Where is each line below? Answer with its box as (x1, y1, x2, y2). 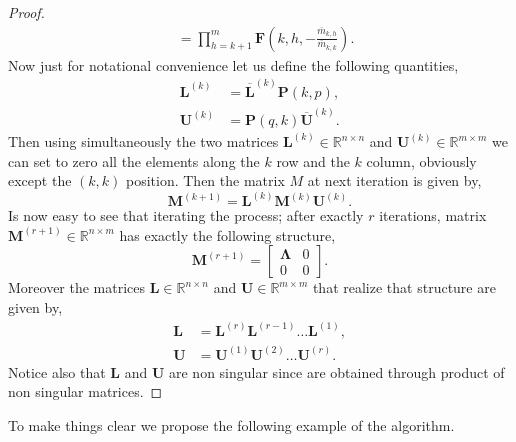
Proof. (8, 2, 45, 22)
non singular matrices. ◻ (8, 381, 163, 402)
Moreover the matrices (8, 277, 146, 298)
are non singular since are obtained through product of (169, 361, 505, 382)
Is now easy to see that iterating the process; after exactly (8, 205, 364, 226)
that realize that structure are (312, 277, 496, 298)
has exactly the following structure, (119, 224, 336, 245)
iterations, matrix (379, 205, 487, 226)
